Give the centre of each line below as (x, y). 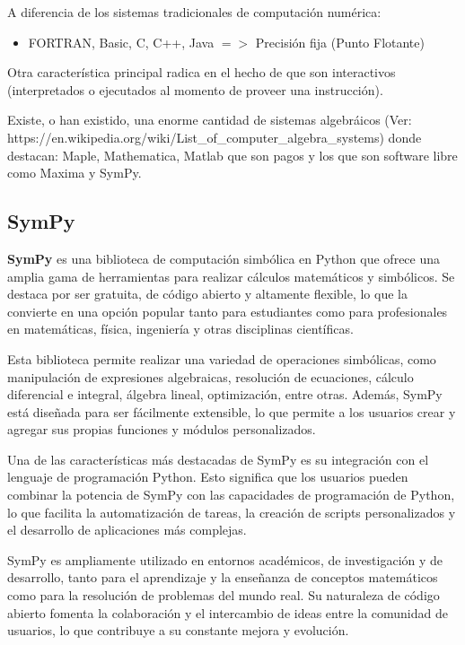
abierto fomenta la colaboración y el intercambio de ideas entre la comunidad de (228, 612)
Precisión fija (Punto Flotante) (340, 42)
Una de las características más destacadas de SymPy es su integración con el (218, 459)
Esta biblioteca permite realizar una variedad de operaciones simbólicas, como (222, 358)
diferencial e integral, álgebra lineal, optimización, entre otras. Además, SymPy (225, 394)
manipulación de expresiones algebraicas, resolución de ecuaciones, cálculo (211, 376)
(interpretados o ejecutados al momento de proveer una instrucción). (195, 89)
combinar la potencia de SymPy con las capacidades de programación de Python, (231, 495)
